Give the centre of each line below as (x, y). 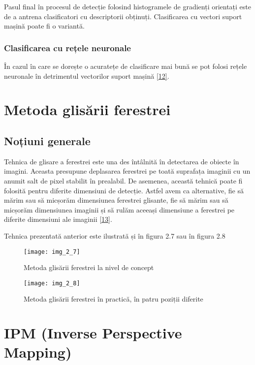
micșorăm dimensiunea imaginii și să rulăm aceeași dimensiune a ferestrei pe (119, 209)
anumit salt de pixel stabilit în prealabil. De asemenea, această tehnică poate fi (123, 180)
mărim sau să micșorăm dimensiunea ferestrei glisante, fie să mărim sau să (116, 200)
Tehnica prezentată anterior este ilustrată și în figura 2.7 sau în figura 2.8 (115, 235)
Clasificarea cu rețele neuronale (67, 47)
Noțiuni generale (47, 140)
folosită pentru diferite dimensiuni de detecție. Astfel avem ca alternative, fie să (124, 190)
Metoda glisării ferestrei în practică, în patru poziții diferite (113, 299)
